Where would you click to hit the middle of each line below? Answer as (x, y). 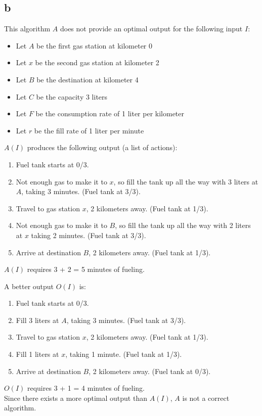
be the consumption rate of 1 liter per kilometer (110, 113)
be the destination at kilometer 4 (88, 79)
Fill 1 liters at (37, 354)
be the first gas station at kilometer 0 (94, 45)
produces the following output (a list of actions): (102, 147)
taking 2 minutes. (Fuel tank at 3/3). (89, 235)
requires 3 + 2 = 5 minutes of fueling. (86, 269)
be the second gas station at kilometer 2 (97, 62)
